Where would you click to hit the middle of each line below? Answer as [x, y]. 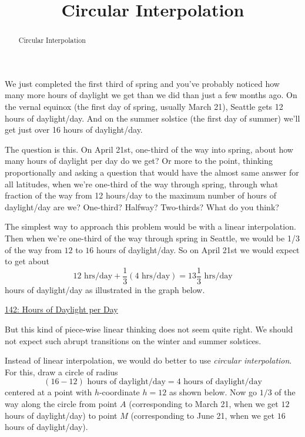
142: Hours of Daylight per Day [61, 309]
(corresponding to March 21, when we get [204, 403]
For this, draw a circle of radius [61, 372]
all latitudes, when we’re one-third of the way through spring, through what [142, 184]
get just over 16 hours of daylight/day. [74, 130]
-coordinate [119, 392]
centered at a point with [48, 392]
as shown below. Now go [213, 392]
